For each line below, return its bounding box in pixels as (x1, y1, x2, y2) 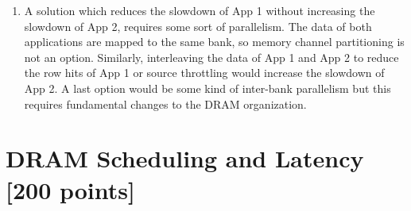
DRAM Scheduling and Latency (6, 142, 364, 175)
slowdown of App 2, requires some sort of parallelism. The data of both (24, 17, 372, 34)
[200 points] (6, 173, 135, 205)
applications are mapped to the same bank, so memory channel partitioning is (24, 33, 405, 50)
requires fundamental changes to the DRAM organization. (24, 95, 307, 112)
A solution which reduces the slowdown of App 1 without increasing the (24, 2, 375, 18)
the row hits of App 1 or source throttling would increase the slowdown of (24, 64, 385, 81)
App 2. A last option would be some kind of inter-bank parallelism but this (24, 79, 391, 96)
